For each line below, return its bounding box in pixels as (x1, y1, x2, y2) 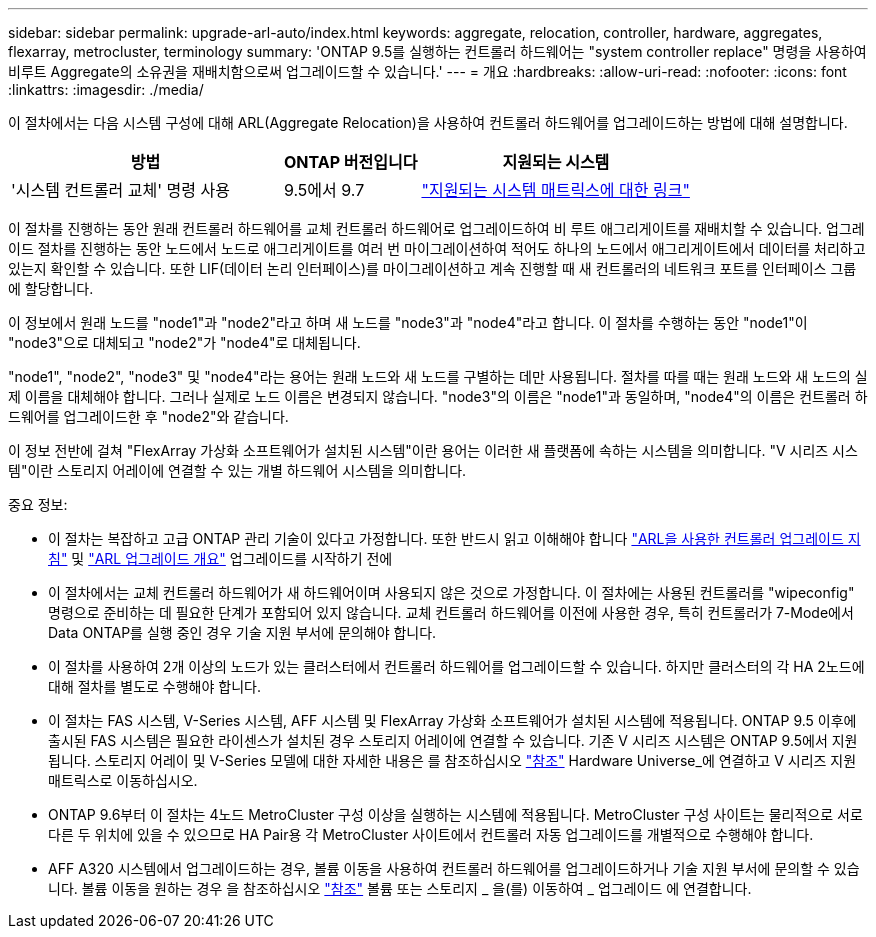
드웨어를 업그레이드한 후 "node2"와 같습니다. (8, 408, 289, 425)
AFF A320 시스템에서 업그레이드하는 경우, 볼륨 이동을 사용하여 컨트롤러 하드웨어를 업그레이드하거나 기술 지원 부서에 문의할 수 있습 (48, 860, 860, 877)
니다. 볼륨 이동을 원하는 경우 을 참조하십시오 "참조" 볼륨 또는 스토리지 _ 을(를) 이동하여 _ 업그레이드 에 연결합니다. (48, 880, 752, 897)
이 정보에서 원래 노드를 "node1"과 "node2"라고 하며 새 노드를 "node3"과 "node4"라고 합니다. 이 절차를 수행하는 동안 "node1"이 (8, 314, 808, 331)
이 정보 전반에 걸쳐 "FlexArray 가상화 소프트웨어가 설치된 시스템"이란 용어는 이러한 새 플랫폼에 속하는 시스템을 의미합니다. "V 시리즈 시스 (8, 442, 858, 459)
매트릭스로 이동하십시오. (48, 772, 198, 789)
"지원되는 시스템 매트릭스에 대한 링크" (421, 180, 690, 200)
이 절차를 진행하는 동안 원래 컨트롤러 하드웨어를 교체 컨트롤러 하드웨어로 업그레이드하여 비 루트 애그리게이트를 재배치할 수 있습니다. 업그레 (8, 220, 865, 237)
